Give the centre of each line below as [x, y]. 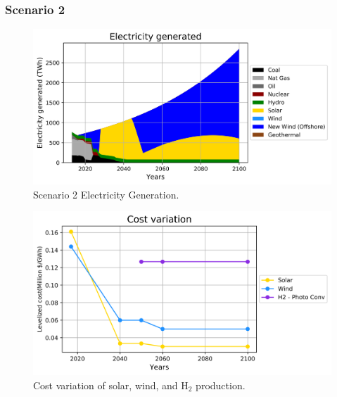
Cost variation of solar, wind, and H [111, 385]
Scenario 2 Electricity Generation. [106, 194]
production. [221, 385]
